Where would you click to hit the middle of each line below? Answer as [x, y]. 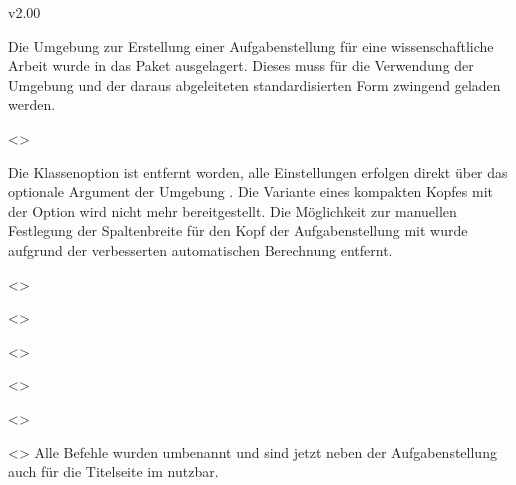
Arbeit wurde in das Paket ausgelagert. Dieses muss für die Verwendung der [241, 65]
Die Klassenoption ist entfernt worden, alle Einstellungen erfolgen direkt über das [258, 171]
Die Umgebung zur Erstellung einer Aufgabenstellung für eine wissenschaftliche [251, 45]
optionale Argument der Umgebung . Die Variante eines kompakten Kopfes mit [251, 191]
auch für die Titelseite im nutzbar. [113, 471]
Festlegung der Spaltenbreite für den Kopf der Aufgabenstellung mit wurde [238, 230]
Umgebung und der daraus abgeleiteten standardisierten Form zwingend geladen [254, 84]
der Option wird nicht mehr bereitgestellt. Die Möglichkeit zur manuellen [232, 210]
